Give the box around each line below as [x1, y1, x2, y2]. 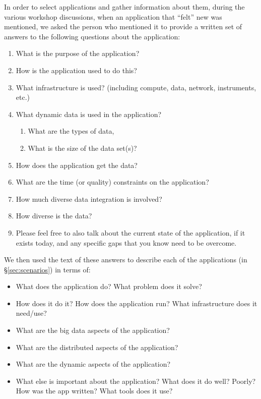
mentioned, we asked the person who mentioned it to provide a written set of [4, 21, 242, 32]
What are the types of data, [28, 126, 114, 136]
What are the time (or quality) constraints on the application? [16, 177, 209, 187]
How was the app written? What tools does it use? [16, 385, 173, 396]
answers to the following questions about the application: [4, 31, 180, 41]
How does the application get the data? [16, 159, 138, 170]
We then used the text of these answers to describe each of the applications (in [4, 254, 247, 265]
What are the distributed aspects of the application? [16, 341, 178, 352]
